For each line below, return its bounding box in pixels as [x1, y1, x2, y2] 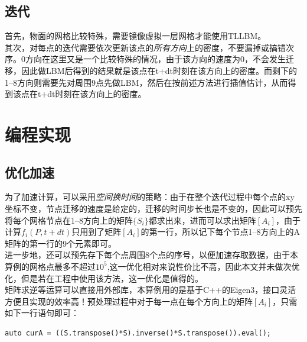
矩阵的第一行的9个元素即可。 [5, 237, 116, 249]
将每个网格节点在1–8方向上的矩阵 [5, 214, 133, 226]
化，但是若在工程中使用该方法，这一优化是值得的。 [5, 272, 203, 284]
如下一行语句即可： [5, 306, 79, 319]
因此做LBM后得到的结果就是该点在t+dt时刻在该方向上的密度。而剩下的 [21, 64, 298, 76]
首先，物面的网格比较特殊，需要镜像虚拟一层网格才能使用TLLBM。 [5, 30, 266, 42]
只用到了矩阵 [71, 225, 122, 238]
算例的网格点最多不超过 [5, 260, 96, 272]
